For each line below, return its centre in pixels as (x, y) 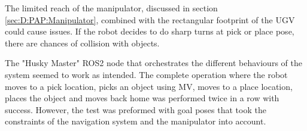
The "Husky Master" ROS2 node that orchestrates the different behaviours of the (153, 63)
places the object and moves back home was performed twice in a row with (142, 98)
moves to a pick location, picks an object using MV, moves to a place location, (149, 86)
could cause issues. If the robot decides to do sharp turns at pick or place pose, (150, 31)
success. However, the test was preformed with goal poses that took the (136, 109)
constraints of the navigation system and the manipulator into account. (136, 121)
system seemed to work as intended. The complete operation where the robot (146, 74)
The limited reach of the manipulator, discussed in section (111, 8)
